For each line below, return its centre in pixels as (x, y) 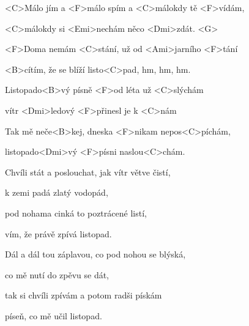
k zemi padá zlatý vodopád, (57, 192)
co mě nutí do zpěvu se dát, (57, 274)
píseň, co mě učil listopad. (54, 315)
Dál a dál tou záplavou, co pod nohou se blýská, (95, 254)
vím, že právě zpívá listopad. (58, 233)
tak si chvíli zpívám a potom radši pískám (84, 295)
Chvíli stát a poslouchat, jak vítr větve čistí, (88, 172)
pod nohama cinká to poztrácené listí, (76, 213)
